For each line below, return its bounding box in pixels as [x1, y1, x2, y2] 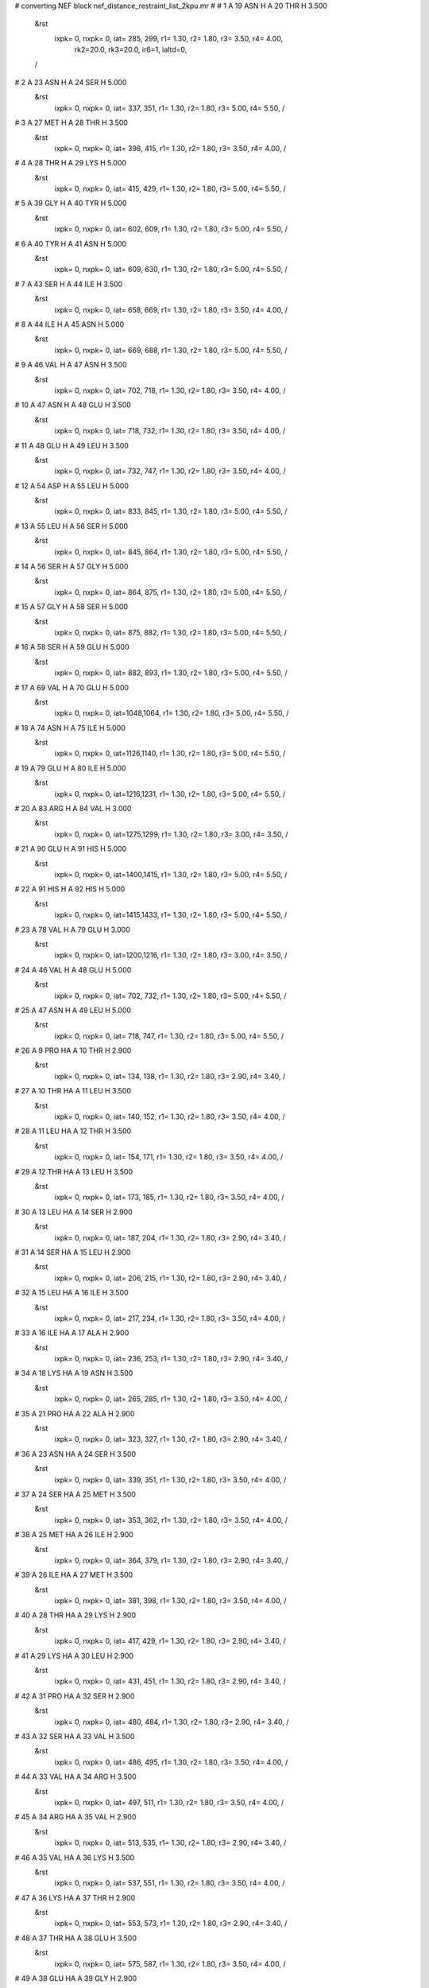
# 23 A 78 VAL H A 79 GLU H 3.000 [14, 925, 130, 934]
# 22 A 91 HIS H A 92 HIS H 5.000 [14, 884, 126, 894]
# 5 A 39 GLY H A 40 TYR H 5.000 [14, 199, 127, 208]
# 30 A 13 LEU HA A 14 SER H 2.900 [14, 1207, 133, 1217]
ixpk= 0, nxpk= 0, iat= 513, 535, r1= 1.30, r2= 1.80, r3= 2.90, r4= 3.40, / [54, 1838, 287, 1848]
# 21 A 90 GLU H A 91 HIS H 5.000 [14, 844, 127, 854]
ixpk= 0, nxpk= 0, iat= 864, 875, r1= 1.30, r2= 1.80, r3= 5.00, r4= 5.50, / [54, 587, 288, 596]
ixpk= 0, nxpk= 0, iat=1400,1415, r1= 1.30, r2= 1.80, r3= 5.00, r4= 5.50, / [54, 870, 288, 879]
